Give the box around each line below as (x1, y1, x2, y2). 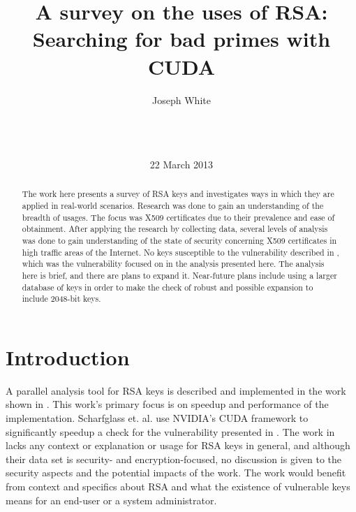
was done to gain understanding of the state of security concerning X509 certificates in (22, 234, 337, 246)
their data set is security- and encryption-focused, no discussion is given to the (6, 451, 341, 466)
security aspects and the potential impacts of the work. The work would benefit (6, 465, 346, 480)
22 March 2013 (149, 156, 214, 171)
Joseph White (152, 92, 211, 107)
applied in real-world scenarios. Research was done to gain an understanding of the (22, 199, 324, 211)
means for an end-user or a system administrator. (6, 492, 217, 507)
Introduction (6, 342, 130, 371)
